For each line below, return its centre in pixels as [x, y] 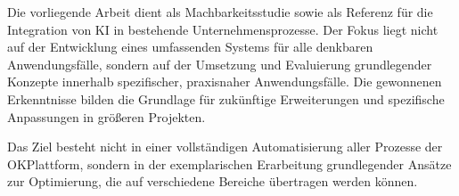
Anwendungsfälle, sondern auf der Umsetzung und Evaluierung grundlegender [220, 64]
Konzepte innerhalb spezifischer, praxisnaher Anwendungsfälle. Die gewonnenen [225, 82]
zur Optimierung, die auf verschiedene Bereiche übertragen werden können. [213, 181]
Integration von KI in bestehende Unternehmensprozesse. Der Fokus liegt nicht [223, 29]
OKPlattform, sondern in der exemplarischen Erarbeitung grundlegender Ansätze [229, 163]
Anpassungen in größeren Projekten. [107, 116]
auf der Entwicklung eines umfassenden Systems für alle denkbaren [190, 47]
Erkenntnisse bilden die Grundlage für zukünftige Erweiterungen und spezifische [226, 98]
